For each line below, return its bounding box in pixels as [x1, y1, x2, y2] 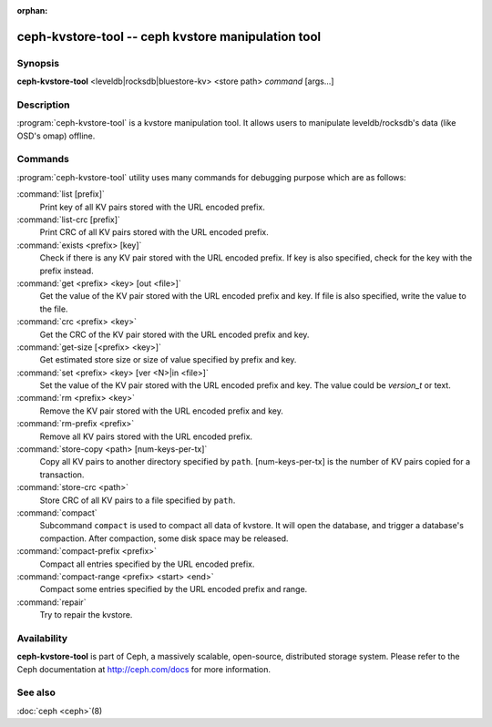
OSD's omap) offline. [16, 130, 96, 141]
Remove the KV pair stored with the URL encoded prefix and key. [39, 405, 284, 416]
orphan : [16, 5, 48, 15]
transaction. [39, 469, 85, 480]
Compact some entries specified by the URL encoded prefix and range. [39, 584, 308, 595]
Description [16, 98, 70, 111]
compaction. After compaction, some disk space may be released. [39, 533, 289, 544]
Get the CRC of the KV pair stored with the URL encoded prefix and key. [39, 329, 310, 340]
